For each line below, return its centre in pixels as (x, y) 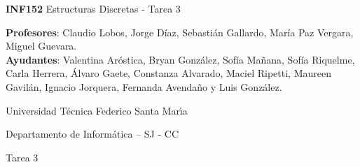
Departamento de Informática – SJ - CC (92, 134)
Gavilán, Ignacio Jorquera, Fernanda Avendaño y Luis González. (144, 86)
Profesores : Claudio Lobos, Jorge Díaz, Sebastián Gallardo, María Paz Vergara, (180, 32)
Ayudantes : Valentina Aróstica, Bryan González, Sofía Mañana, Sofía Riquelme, (180, 59)
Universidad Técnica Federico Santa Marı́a (97, 110)
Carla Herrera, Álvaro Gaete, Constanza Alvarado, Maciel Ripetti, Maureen (168, 73)
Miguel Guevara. (41, 46)
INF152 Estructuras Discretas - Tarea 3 (93, 8)
